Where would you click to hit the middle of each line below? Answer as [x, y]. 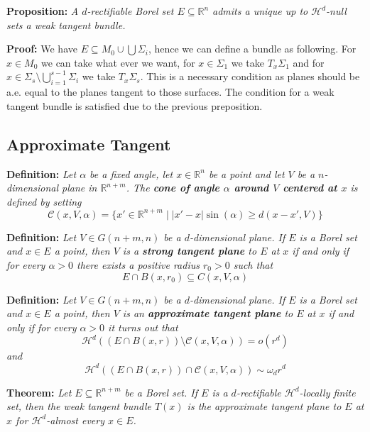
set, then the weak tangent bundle [79, 406]
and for [309, 62]
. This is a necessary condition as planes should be [250, 76]
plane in [80, 188]
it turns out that [143, 327]
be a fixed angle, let [131, 173]
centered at [310, 188]
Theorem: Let [39, 392]
